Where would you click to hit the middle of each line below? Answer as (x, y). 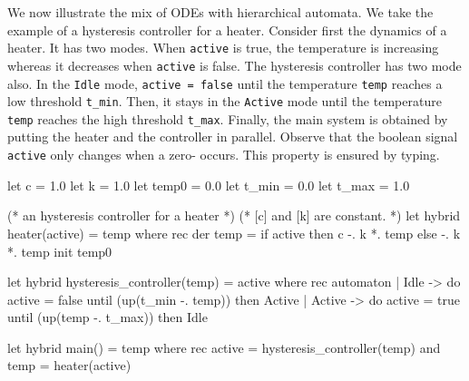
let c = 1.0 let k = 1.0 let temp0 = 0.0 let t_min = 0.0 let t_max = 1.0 (209, 185)
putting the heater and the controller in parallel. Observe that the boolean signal (233, 137)
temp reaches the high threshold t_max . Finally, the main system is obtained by (228, 118)
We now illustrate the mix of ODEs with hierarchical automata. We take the (220, 12)
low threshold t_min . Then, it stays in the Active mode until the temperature (225, 101)
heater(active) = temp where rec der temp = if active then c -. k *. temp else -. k (234, 233)
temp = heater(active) (69, 365)
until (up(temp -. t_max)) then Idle (107, 317)
